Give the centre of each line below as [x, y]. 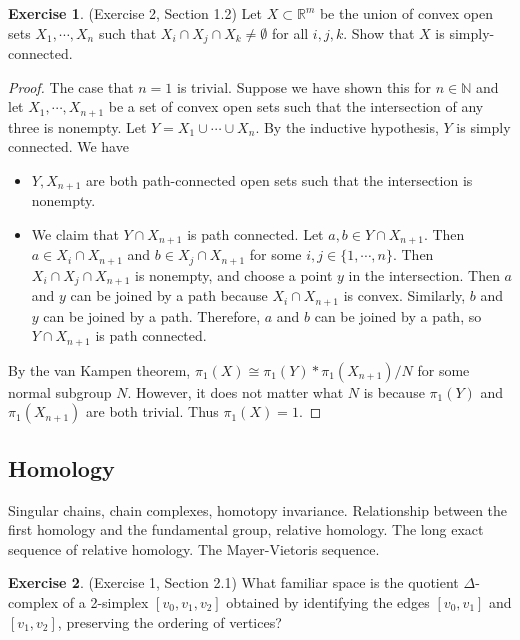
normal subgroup [60, 391]
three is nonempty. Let [77, 126]
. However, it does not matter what [235, 391]
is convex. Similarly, [404, 295]
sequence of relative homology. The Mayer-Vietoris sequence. [194, 548]
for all [290, 32]
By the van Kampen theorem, [99, 369]
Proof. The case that [71, 86]
